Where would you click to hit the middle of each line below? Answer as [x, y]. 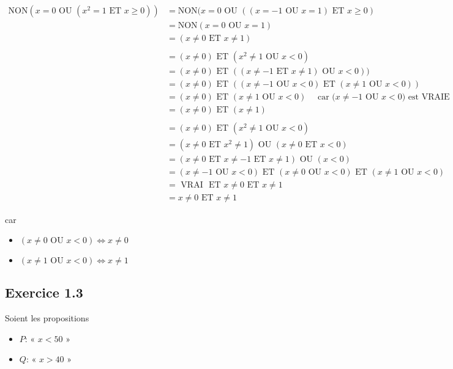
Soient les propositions [47, 318]
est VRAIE [429, 97]
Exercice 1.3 [44, 292]
